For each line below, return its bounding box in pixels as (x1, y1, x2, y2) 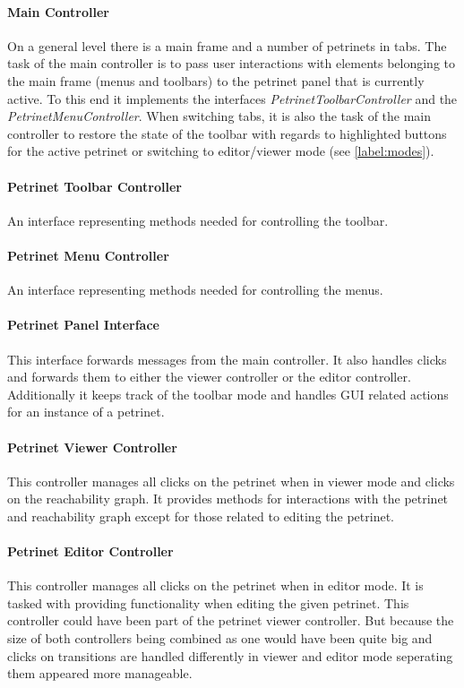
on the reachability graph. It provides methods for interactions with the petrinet (7, 489, 449, 508)
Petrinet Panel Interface (7, 315, 159, 334)
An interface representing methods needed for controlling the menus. (7, 280, 383, 299)
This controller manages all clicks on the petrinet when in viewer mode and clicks (7, 471, 455, 490)
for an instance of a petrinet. (7, 402, 165, 421)
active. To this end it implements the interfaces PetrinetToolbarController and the (7, 89, 458, 107)
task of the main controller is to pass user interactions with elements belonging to (7, 54, 455, 73)
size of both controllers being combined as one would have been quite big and (7, 629, 433, 648)
